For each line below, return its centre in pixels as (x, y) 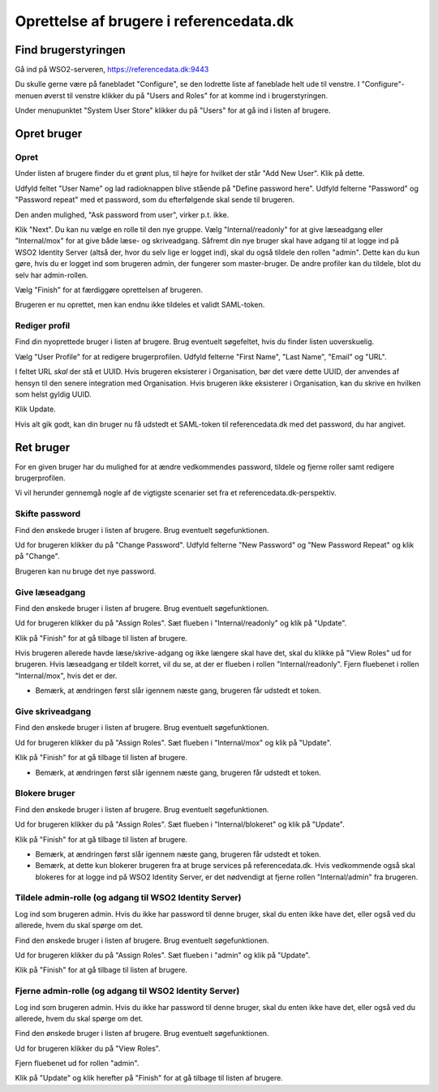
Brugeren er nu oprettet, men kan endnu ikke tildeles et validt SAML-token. (140, 305)
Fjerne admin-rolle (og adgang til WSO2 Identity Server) (127, 991)
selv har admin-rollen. (52, 275)
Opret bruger (49, 134)
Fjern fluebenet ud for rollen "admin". (77, 1064)
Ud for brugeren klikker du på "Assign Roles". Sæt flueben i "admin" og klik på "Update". (163, 955)
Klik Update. (35, 409)
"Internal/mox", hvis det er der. (66, 675)
